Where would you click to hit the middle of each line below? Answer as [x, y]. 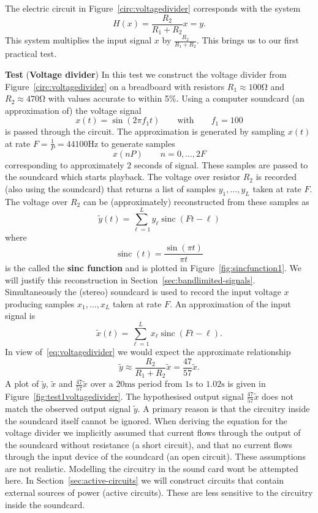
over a [102, 384]
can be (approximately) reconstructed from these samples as [196, 201]
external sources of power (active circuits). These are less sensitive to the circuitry [159, 492]
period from [160, 384]
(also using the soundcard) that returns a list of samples [111, 188]
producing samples [40, 303]
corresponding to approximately [65, 164]
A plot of [22, 384]
